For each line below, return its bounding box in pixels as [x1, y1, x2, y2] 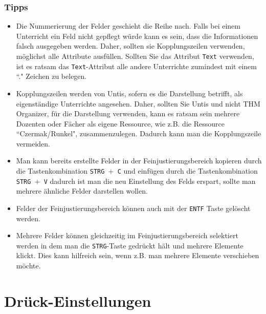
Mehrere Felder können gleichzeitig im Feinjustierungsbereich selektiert [16, 230, 238, 241]
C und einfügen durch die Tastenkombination [117, 165, 258, 176]
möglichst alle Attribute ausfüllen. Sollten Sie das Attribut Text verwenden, [16, 51, 254, 61]
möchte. [16, 260, 41, 271]
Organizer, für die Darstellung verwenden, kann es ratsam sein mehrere [16, 108, 240, 119]
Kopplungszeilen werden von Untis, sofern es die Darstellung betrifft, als [16, 88, 243, 98]
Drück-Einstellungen [4, 290, 151, 311]
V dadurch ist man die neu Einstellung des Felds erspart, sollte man [43, 175, 256, 186]
